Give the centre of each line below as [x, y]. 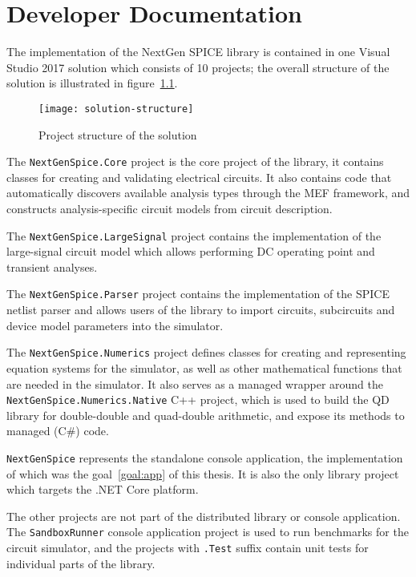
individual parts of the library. [81, 563]
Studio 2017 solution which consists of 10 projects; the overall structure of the [198, 67]
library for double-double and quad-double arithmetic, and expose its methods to [206, 415]
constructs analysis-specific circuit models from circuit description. [170, 208]
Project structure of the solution [118, 134]
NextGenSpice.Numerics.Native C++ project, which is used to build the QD [198, 399]
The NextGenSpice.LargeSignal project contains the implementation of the [194, 235]
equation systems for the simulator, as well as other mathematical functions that [204, 367]
